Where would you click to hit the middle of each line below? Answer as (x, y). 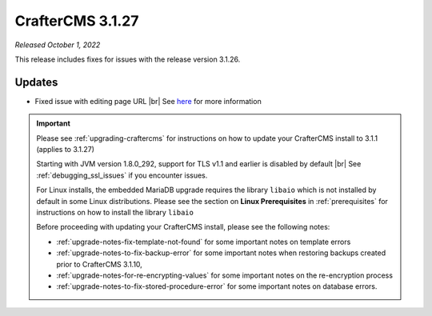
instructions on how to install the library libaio (115, 212)
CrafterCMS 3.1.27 (77, 21)
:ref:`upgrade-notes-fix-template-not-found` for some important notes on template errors (204, 242)
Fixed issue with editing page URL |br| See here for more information (148, 101)
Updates (36, 82)
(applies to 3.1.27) (66, 150)
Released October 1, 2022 (58, 45)
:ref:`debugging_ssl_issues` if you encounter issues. (122, 175)
